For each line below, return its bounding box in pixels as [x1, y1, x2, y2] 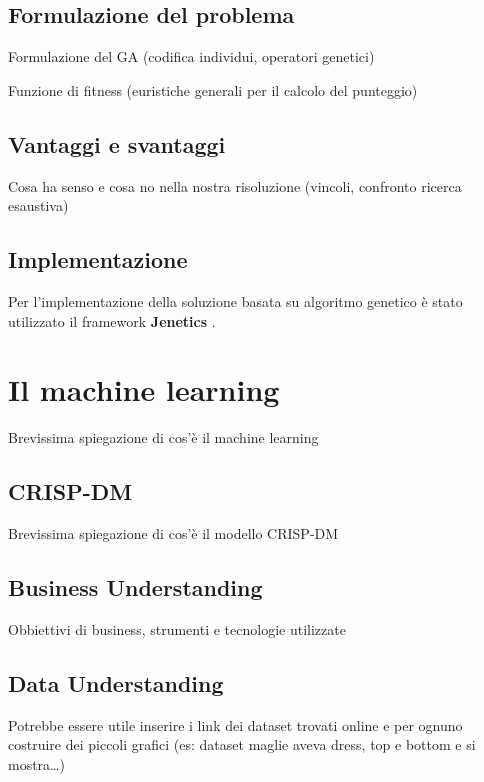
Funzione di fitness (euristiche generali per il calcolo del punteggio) [8, 79, 418, 100]
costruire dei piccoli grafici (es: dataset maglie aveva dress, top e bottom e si [8, 734, 476, 755]
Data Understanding [8, 667, 224, 698]
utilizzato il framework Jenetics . [8, 310, 216, 331]
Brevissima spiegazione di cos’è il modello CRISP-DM [8, 523, 339, 544]
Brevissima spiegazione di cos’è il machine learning [8, 427, 319, 448]
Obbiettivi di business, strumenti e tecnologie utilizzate [8, 618, 346, 639]
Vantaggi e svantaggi [8, 128, 226, 159]
